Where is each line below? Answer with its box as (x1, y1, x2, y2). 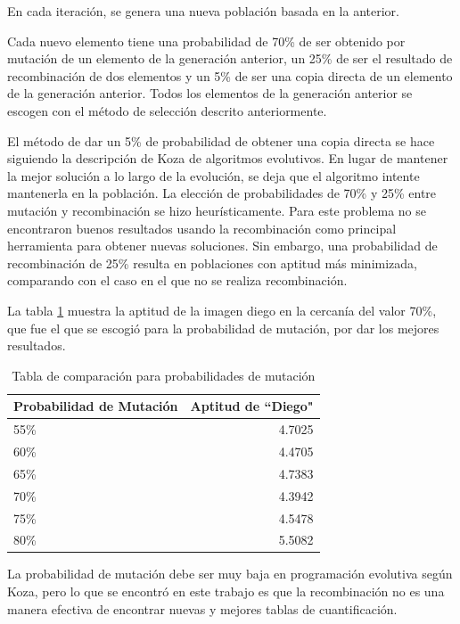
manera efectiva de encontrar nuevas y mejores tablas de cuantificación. (7, 599, 398, 618)
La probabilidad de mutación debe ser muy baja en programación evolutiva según (7, 564, 453, 583)
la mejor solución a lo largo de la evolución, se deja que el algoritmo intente (7, 166, 420, 185)
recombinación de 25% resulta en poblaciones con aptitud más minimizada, (7, 253, 417, 272)
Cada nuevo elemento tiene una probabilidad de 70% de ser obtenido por (7, 31, 406, 50)
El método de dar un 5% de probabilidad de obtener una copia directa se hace (7, 131, 435, 150)
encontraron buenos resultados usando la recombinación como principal (7, 218, 397, 237)
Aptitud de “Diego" (190, 397, 314, 415)
